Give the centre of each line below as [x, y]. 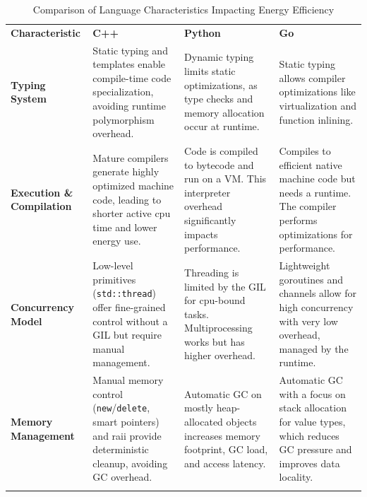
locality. [296, 477]
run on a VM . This [225, 179]
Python [203, 32]
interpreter [207, 192]
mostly [199, 408]
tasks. [197, 314]
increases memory [222, 435]
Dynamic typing [219, 57]
